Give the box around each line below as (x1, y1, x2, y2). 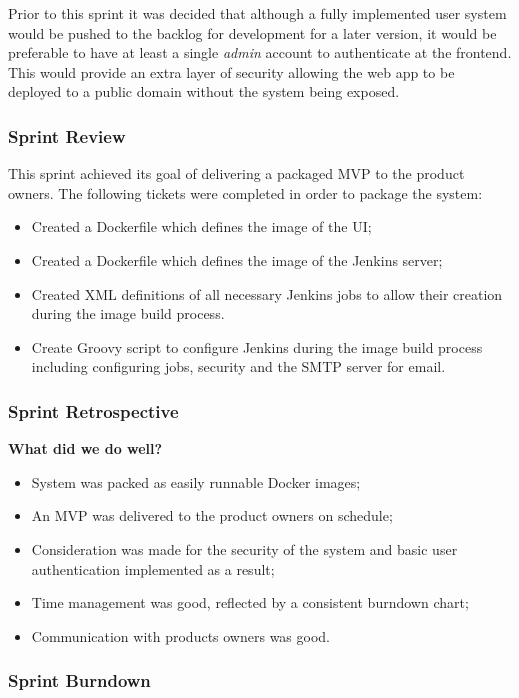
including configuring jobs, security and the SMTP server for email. (31, 356, 446, 377)
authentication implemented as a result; (31, 558, 275, 579)
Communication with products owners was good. (31, 625, 330, 646)
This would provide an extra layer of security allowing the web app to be (8, 61, 455, 82)
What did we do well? (8, 438, 163, 459)
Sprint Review (8, 123, 126, 148)
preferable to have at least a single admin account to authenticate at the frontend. (8, 42, 512, 63)
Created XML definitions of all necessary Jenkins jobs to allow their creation (31, 283, 503, 304)
